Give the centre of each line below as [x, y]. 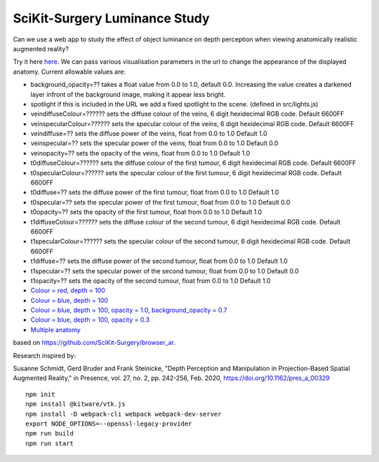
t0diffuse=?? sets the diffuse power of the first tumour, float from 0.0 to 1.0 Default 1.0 [155, 192]
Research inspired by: [45, 355]
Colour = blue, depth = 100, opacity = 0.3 [90, 320]
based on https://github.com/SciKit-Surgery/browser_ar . [94, 343]
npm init [40, 394]
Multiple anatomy [55, 329]
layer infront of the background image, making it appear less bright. [128, 94]
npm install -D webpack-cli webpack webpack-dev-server [124, 414]
